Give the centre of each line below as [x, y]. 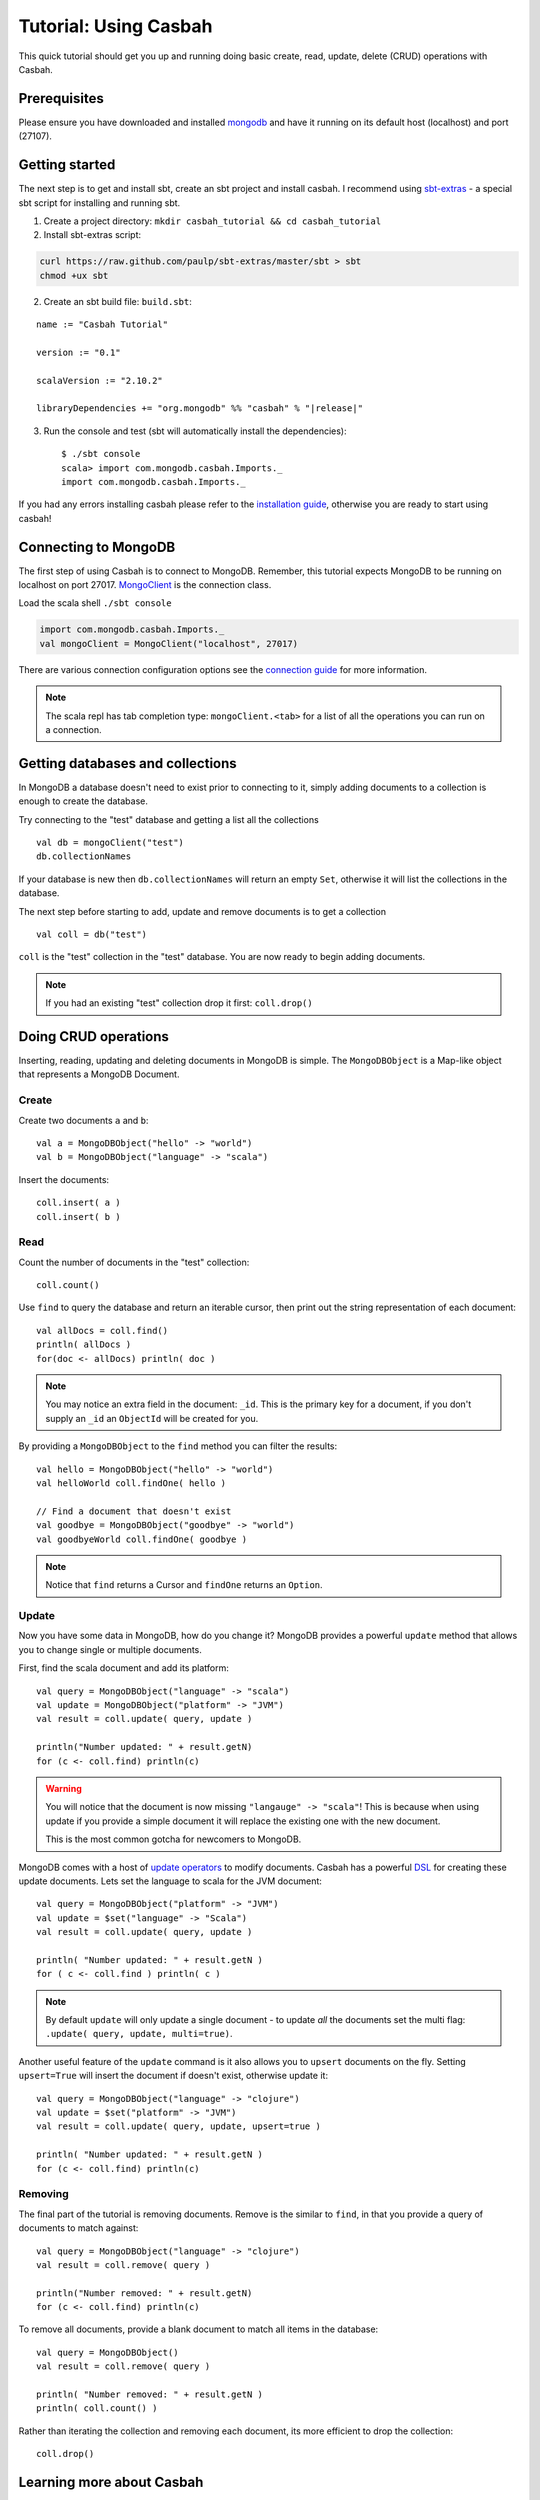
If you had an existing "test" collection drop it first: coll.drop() [179, 1003]
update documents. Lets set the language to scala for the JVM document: [170, 1881]
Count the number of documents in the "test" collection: [134, 1262]
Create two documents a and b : [83, 1120]
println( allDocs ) [84, 1344]
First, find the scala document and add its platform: [123, 1668]
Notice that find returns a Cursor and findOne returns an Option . [184, 1585]
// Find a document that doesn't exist [134, 1511]
